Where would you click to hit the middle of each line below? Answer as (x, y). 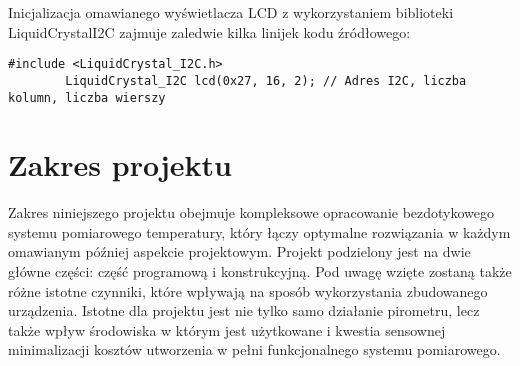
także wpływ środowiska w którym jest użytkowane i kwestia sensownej (227, 329)
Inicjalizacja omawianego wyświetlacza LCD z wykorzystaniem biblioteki (231, 12)
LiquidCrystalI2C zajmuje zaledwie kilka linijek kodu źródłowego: (209, 31)
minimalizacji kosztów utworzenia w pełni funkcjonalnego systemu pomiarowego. (254, 349)
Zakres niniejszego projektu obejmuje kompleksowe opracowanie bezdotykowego (251, 212)
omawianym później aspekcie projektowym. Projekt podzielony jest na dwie (239, 251)
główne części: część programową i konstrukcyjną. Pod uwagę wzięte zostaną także (260, 271)
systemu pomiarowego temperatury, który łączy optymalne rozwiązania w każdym (259, 231)
